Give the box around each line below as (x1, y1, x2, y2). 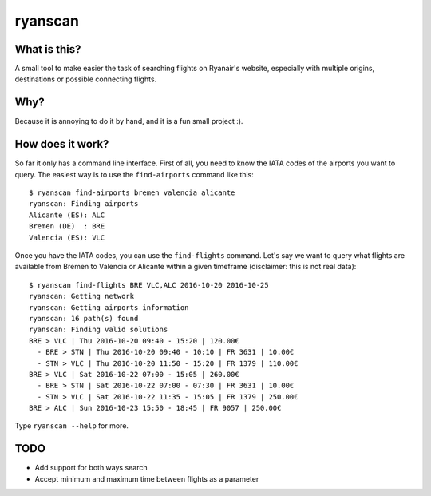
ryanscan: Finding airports (29, 200, 139, 208)
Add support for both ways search (34, 463, 148, 473)
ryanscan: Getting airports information (29, 303, 189, 311)
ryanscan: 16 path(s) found (29, 314, 139, 323)
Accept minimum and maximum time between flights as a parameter (34, 474, 259, 483)
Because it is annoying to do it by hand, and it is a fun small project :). (14, 117, 243, 126)
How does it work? (14, 137, 109, 151)
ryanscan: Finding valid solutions (29, 325, 168, 335)
